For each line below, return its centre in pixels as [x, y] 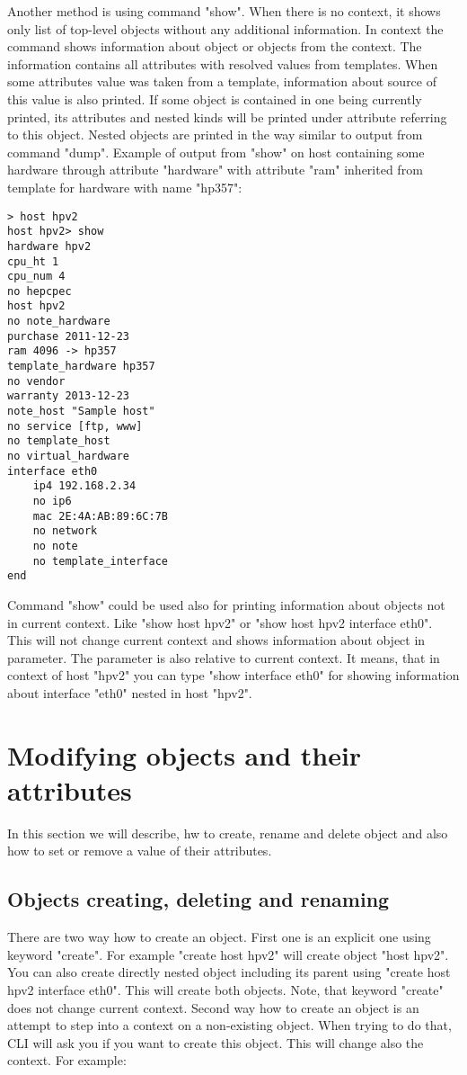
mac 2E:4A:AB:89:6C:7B [100, 516]
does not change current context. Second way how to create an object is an [213, 1007]
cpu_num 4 [36, 277]
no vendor [36, 381]
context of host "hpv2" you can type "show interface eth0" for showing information [233, 675]
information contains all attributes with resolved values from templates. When [223, 63]
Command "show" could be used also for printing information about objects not [226, 604]
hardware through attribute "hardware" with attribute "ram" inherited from [215, 170]
